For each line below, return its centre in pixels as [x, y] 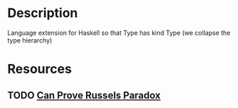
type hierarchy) [30, 40]
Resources [40, 69]
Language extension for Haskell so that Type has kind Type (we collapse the [119, 33]
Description [43, 13]
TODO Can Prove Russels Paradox [84, 95]
